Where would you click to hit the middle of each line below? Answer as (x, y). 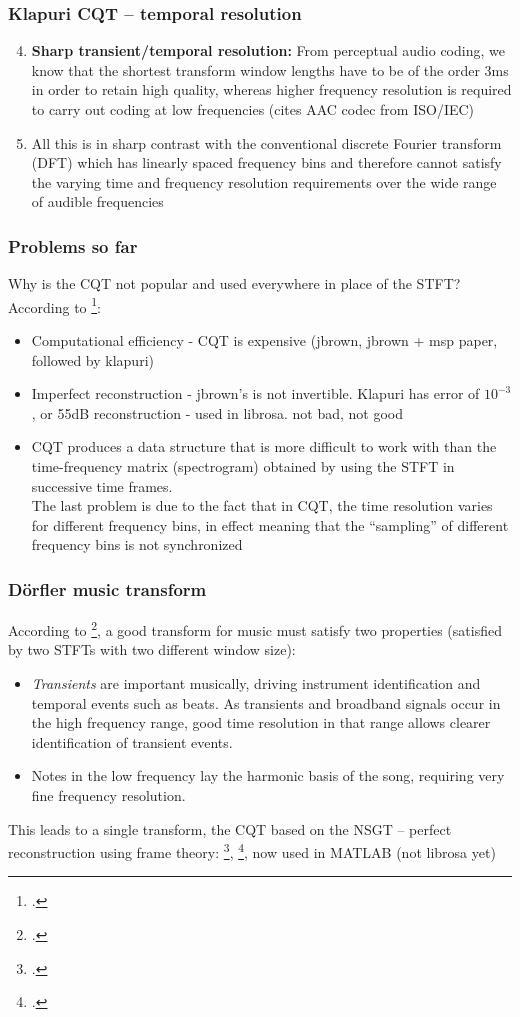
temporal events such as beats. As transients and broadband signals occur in (266, 702)
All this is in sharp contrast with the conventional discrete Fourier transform (266, 142)
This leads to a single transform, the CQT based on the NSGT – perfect (230, 828)
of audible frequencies (97, 201)
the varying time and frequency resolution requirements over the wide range (264, 181)
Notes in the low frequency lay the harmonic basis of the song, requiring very (268, 775)
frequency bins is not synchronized (137, 544)
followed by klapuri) (92, 359)
